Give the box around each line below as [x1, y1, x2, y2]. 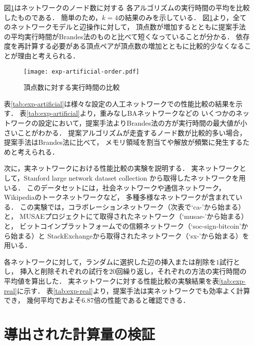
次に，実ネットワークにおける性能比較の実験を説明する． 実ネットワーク [4, 163, 239, 173]
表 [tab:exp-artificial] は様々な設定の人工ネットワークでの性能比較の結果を [4, 98, 236, 108]
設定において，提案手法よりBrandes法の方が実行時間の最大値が [38, 118, 241, 128]
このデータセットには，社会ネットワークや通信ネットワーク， [26, 182, 226, 192]
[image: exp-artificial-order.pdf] [24, 68, 140, 75]
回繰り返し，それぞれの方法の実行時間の [116, 266, 247, 276]
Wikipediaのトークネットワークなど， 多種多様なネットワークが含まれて [4, 192, 236, 202]
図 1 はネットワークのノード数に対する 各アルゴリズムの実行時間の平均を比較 [4, 2, 250, 12]
